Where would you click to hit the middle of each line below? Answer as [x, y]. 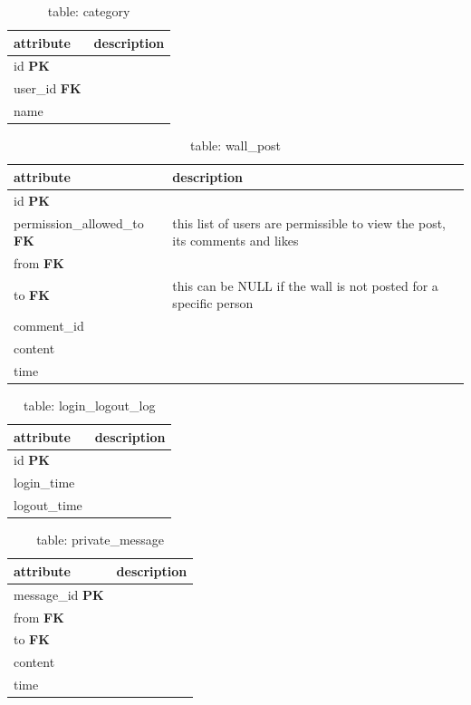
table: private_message [101, 540]
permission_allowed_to [79, 222]
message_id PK [59, 594]
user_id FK [48, 88]
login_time [44, 483]
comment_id [49, 326]
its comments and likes [235, 241]
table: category [89, 11]
